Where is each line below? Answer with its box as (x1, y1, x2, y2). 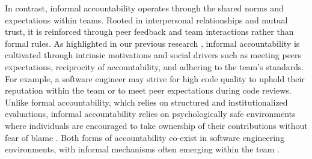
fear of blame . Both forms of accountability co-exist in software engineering (5, 131, 284, 143)
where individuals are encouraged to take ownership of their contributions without (5, 119, 308, 131)
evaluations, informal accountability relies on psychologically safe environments (5, 107, 296, 120)
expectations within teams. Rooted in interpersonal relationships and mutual (5, 13, 288, 26)
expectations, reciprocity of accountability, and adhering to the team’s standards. (5, 60, 304, 73)
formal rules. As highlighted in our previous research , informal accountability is (5, 37, 300, 49)
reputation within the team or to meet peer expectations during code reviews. (5, 84, 292, 97)
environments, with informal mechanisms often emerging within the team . (5, 143, 280, 155)
